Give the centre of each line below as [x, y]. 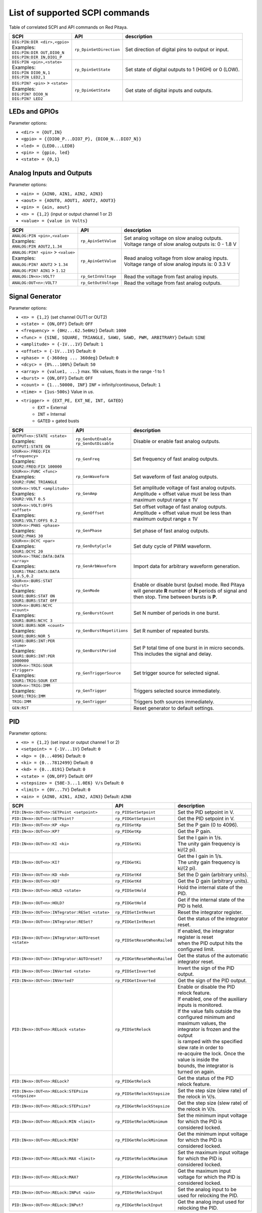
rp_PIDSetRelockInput [139, 1192]
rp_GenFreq [87, 459]
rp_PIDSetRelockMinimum [141, 1122]
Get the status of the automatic [213, 956]
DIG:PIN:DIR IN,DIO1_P [37, 57]
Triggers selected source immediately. [177, 690]
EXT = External [52, 407]
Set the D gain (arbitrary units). [213, 875]
